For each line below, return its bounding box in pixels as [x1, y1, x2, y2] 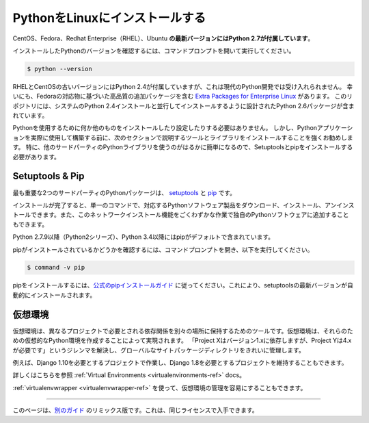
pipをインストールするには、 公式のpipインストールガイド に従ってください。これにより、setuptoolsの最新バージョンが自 [12, 281, 353, 290]
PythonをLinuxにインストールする [12, 10, 206, 25]
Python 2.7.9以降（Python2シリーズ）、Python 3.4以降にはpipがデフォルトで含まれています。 [12, 233, 275, 241]
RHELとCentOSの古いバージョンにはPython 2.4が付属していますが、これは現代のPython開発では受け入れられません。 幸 [12, 82, 353, 90]
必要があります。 [12, 153, 61, 161]
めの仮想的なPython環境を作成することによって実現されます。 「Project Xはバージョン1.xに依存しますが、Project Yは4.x [12, 336, 352, 345]
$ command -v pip [27, 264, 85, 272]
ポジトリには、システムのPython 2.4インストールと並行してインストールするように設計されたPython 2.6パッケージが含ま [12, 101, 355, 110]
